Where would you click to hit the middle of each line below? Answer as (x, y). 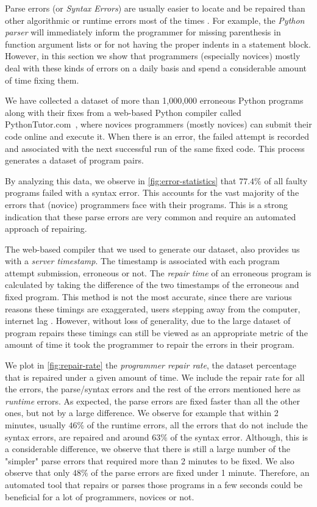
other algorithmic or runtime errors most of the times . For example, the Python (155, 20)
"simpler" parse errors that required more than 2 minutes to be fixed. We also (150, 460)
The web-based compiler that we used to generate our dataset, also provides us (152, 249)
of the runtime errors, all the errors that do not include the (197, 425)
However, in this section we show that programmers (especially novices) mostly (153, 56)
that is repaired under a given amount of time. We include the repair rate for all (155, 377)
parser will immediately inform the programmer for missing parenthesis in (143, 32)
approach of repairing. (46, 228)
